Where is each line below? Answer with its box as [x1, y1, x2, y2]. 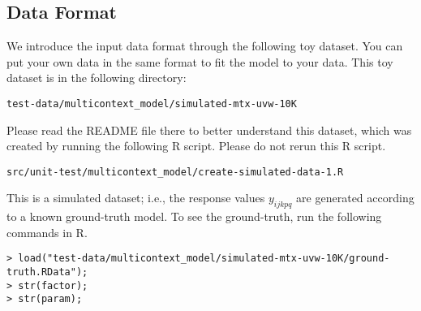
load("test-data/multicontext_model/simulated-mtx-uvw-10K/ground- [18, 253, 390, 265]
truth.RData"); [6, 266, 88, 279]
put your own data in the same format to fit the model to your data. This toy [6, 53, 393, 70]
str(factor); [18, 279, 88, 292]
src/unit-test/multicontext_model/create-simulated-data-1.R [6, 166, 344, 178]
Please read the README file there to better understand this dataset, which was [6, 121, 412, 138]
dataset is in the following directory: [6, 69, 187, 86]
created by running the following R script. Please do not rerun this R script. [6, 137, 386, 154]
